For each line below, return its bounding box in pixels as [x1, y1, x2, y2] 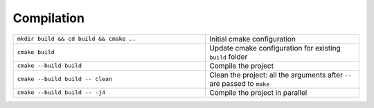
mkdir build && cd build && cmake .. [17, 35, 136, 43]
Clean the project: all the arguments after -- [208, 70, 352, 80]
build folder [208, 52, 248, 62]
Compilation [12, 10, 84, 26]
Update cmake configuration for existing [208, 43, 341, 53]
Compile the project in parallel [208, 87, 308, 97]
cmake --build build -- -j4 [17, 89, 106, 96]
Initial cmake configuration [208, 34, 296, 44]
